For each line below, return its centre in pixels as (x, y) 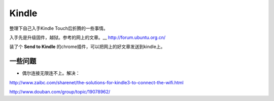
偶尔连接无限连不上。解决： (51, 73)
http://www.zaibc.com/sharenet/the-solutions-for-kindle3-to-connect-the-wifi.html (96, 82)
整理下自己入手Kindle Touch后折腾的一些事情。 (59, 28)
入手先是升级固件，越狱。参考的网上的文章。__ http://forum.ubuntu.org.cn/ (88, 37)
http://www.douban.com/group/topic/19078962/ (60, 92)
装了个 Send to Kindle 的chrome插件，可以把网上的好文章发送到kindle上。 (87, 47)
